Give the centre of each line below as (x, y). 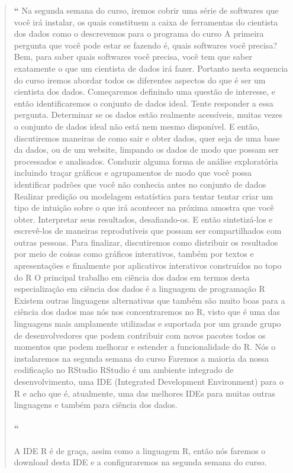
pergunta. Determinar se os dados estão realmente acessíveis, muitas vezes (148, 115)
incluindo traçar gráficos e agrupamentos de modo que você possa (133, 173)
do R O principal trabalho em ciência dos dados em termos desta (132, 277)
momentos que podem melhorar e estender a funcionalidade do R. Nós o (145, 347)
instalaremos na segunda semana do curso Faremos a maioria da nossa (141, 358)
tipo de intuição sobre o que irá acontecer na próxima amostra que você (144, 207)
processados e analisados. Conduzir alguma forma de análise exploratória (146, 161)
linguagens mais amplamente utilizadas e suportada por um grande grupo (147, 324)
